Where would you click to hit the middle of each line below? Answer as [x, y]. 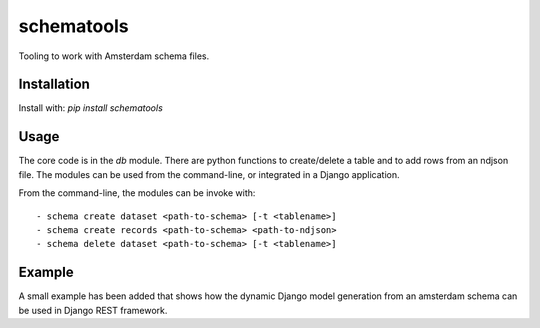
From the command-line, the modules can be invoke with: [137, 193]
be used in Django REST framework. [93, 310]
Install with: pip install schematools [91, 108]
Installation [54, 84]
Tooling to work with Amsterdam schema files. [114, 56]
